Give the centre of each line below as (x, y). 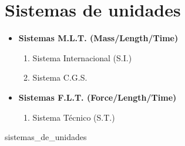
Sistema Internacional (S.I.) (82, 57)
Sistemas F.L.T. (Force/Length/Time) (97, 97)
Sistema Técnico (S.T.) (74, 117)
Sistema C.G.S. (60, 77)
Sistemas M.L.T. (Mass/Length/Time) (98, 38)
